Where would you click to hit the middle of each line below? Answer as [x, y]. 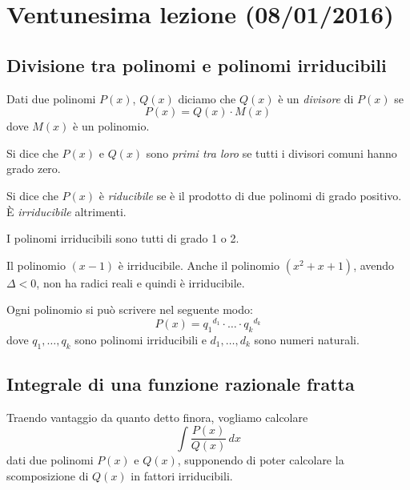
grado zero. [34, 169]
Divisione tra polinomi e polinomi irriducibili [197, 64]
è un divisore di [316, 98]
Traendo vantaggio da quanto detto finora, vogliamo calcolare [157, 417]
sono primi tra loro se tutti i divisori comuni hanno [271, 153]
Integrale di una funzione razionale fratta [181, 383]
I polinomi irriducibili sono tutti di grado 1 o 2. [123, 238]
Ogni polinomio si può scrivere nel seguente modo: [130, 309]
